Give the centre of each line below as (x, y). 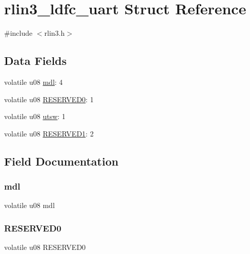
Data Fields (36, 61)
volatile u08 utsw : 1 (35, 116)
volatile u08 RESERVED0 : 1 (49, 99)
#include (18, 33)
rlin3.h (55, 33)
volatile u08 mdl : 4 (34, 82)
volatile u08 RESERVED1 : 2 (49, 133)
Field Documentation (61, 161)
